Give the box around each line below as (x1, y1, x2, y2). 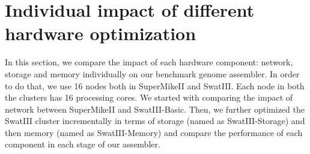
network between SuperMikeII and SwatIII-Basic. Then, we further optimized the (5, 102, 305, 115)
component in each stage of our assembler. (5, 138, 160, 150)
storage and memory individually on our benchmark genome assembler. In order (5, 67, 300, 80)
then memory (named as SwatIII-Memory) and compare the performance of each (5, 126, 303, 138)
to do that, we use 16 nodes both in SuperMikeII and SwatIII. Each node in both (5, 79, 305, 92)
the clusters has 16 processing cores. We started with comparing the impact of (5, 91, 293, 104)
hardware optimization (5, 21, 196, 46)
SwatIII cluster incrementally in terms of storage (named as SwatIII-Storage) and (5, 114, 305, 127)
